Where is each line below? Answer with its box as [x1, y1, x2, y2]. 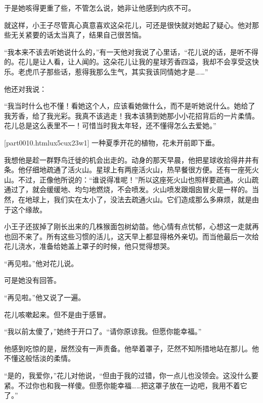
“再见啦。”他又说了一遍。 [4, 292, 85, 303]
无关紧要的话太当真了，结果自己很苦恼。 [11, 29, 146, 40]
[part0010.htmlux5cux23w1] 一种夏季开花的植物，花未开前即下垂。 [4, 137, 220, 148]
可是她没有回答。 [4, 275, 61, 285]
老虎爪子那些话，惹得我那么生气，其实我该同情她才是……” [18, 66, 208, 77]
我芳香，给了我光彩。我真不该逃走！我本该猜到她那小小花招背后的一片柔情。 [4, 110, 259, 121]
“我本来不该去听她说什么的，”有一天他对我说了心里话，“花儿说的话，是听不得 [4, 46, 258, 57]
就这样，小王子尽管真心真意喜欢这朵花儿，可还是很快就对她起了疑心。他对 [4, 19, 252, 30]
